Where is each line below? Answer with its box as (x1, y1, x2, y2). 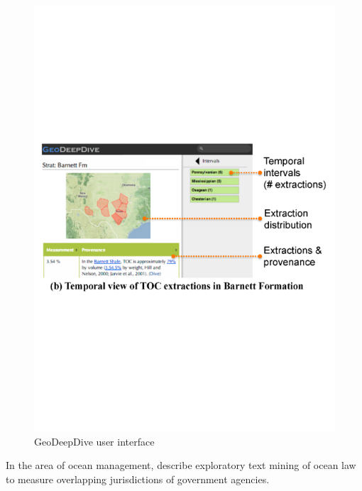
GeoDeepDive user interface (34, 434, 155, 448)
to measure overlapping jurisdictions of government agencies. (6, 471, 270, 486)
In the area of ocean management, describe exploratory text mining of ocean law (6, 458, 356, 473)
